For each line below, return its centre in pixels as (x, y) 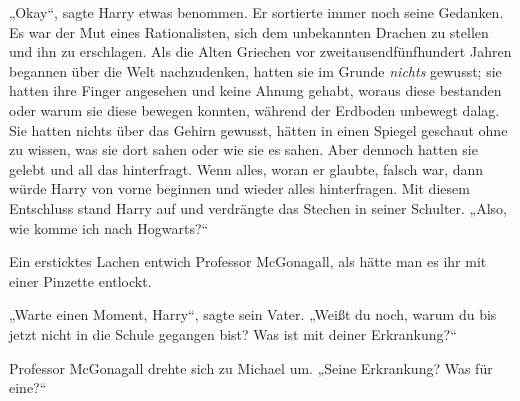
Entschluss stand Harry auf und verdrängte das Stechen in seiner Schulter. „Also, (258, 207)
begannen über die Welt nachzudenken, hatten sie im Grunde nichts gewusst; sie (255, 70)
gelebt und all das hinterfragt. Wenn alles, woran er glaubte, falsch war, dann (246, 168)
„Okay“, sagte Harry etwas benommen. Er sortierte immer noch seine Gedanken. (256, 12)
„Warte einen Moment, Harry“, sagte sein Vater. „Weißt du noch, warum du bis (253, 314)
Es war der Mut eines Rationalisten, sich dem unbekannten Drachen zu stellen (249, 31)
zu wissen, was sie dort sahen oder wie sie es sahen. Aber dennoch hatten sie (243, 149)
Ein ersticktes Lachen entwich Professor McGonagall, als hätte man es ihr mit (248, 261)
